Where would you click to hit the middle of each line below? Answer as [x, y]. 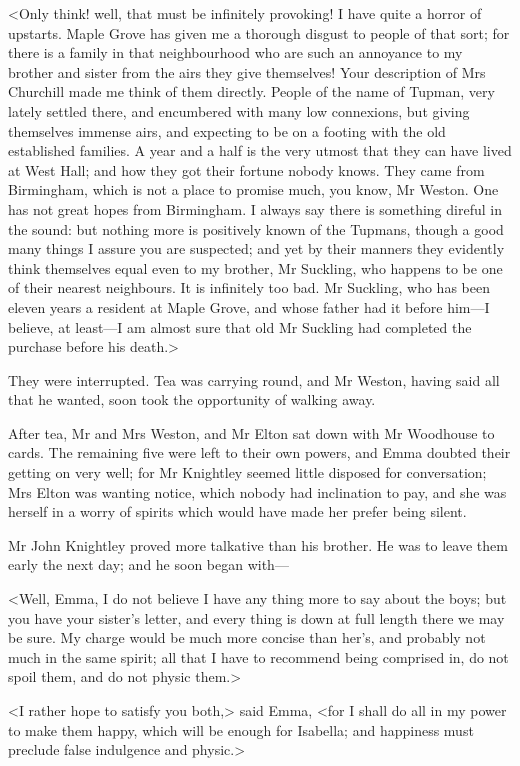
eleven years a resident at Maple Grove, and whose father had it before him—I [249, 306]
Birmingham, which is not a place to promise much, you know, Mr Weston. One [253, 189]
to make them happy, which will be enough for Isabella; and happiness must [241, 729]
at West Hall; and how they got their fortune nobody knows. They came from [246, 169]
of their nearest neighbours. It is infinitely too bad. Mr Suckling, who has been [249, 287]
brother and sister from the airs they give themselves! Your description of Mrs [247, 71]
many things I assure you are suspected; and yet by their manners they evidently [256, 248]
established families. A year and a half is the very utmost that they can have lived [260, 150]
